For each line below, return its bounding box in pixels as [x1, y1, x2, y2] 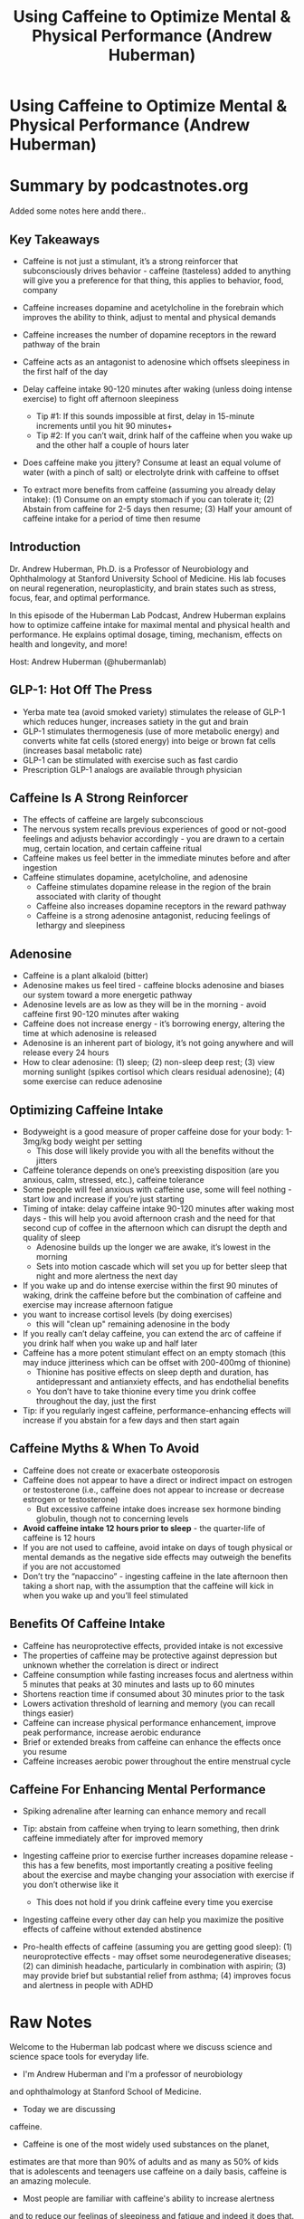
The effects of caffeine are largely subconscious [22, 814, 204, 825]
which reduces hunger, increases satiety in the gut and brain [22, 716, 249, 727]
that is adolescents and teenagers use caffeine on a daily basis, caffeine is [9, 2166, 288, 2177]
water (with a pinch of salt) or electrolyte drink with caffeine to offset [22, 466, 280, 477]
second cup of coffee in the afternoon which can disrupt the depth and [22, 1223, 288, 1233]
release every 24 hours [22, 1047, 109, 1058]
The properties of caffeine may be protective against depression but [22, 1650, 278, 1661]
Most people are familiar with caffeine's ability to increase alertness [22, 2193, 275, 2205]
